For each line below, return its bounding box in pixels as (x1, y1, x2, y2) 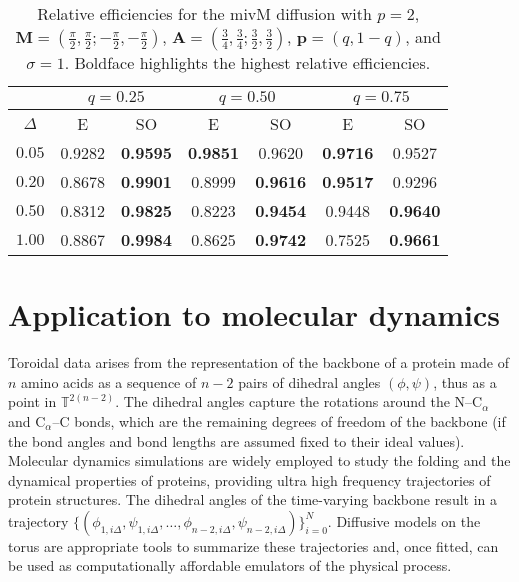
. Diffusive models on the (327, 510, 481, 531)
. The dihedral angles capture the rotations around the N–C (115, 391, 483, 412)
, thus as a (433, 371, 497, 392)
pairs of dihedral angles (238, 371, 381, 392)
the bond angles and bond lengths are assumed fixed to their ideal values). (8, 430, 465, 451)
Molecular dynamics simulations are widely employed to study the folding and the (8, 450, 511, 471)
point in (8, 391, 57, 412)
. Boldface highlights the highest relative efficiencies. (64, 51, 431, 74)
